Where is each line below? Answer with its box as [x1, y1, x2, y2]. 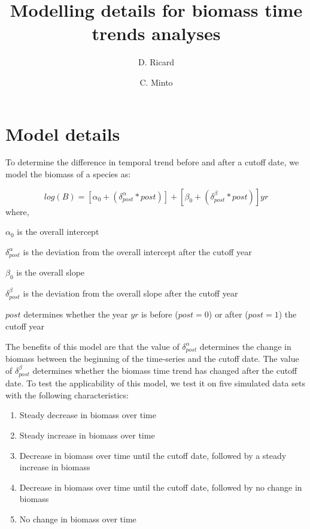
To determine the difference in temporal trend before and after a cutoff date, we [5, 156, 299, 168]
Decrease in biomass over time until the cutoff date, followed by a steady [19, 449, 287, 461]
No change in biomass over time [19, 512, 136, 525]
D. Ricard [138, 56, 174, 68]
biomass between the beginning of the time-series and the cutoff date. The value [5, 352, 299, 365]
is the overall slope [16, 266, 85, 279]
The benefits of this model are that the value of [5, 340, 180, 352]
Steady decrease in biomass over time [19, 409, 156, 421]
